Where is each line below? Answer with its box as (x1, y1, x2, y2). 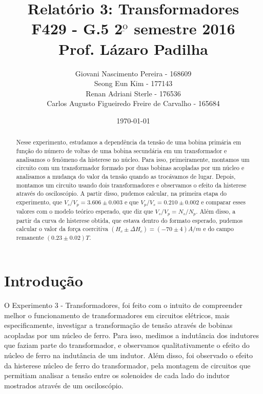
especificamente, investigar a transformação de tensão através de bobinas (4, 320, 233, 330)
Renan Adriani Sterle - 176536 (86, 88, 181, 98)
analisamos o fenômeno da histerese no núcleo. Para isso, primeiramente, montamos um (16, 155, 250, 163)
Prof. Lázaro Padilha (58, 38, 208, 59)
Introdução (4, 270, 83, 291)
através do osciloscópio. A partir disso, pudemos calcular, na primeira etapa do (16, 189, 227, 198)
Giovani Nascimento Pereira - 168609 (75, 68, 192, 78)
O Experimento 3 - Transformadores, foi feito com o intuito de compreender (4, 300, 242, 310)
